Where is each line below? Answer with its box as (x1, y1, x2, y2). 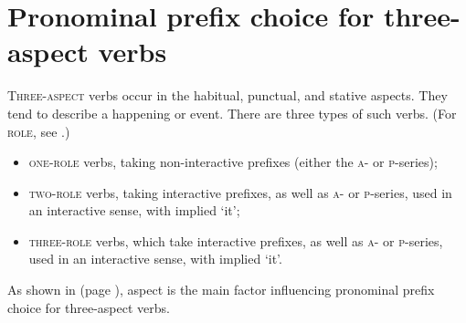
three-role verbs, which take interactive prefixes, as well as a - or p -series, (28, 231, 443, 250)
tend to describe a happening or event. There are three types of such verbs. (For (7, 103, 457, 122)
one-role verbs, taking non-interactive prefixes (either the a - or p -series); (28, 152, 438, 172)
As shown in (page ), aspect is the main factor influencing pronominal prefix (7, 280, 435, 299)
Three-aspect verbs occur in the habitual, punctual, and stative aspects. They (7, 86, 448, 105)
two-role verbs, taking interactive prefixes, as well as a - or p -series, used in (28, 182, 452, 202)
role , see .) (7, 121, 70, 141)
